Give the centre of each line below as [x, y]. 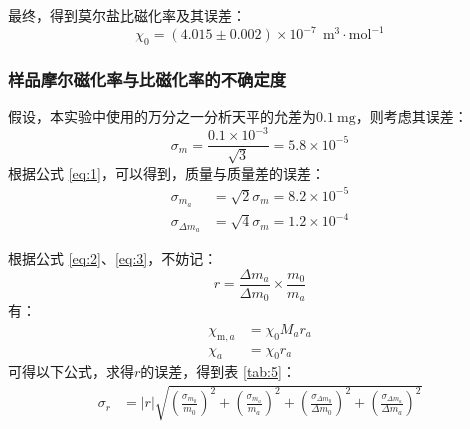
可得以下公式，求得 [71, 371]
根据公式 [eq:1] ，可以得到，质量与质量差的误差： [166, 172]
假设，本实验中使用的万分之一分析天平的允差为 [162, 116]
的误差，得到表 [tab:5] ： [218, 371]
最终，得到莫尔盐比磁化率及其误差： [127, 15]
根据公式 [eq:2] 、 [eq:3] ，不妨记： [113, 258]
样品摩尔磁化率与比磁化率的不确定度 [147, 78]
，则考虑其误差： [411, 116]
